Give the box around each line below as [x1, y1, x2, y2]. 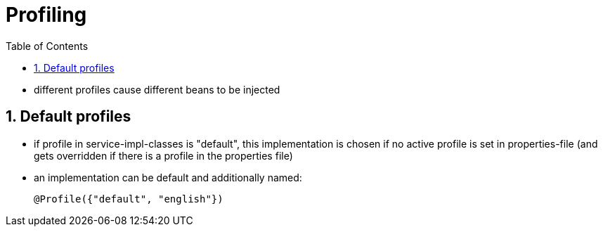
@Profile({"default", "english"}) [34, 193, 223, 205]
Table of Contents [6, 39, 89, 52]
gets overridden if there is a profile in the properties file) [34, 149, 293, 162]
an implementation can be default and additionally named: [34, 171, 302, 183]
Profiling [6, 3, 87, 27]
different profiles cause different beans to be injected [34, 83, 280, 96]
